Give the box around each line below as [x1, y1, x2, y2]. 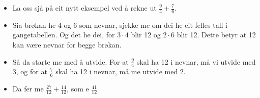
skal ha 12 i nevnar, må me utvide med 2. [55, 66, 186, 77]
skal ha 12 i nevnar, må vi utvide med [136, 56, 256, 67]
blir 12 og [131, 29, 161, 40]
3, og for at [12, 66, 47, 77]
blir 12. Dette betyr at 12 [177, 29, 256, 40]
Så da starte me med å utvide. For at [12, 56, 129, 67]
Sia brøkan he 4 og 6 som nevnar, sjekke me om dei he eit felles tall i [12, 19, 227, 30]
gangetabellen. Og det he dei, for [12, 29, 115, 40]
